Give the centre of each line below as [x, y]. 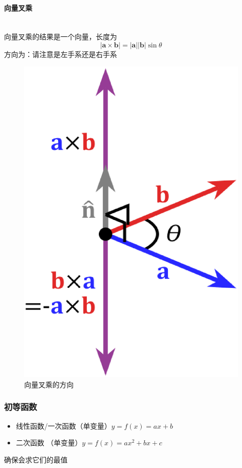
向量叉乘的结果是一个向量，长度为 [60, 37]
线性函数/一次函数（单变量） [64, 425]
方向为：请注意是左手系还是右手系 [60, 54]
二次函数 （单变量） [49, 443]
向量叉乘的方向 [49, 384]
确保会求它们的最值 [36, 459]
